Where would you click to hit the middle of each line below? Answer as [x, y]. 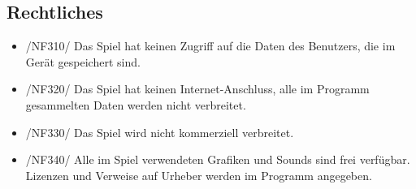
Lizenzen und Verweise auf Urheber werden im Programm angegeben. [199, 175]
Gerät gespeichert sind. [83, 61]
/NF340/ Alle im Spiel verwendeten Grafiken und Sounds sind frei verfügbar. [218, 159]
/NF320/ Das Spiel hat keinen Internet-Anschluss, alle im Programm [197, 89]
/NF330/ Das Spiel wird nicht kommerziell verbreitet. [160, 132]
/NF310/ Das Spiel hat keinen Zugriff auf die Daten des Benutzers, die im [210, 46]
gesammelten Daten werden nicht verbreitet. [136, 104]
